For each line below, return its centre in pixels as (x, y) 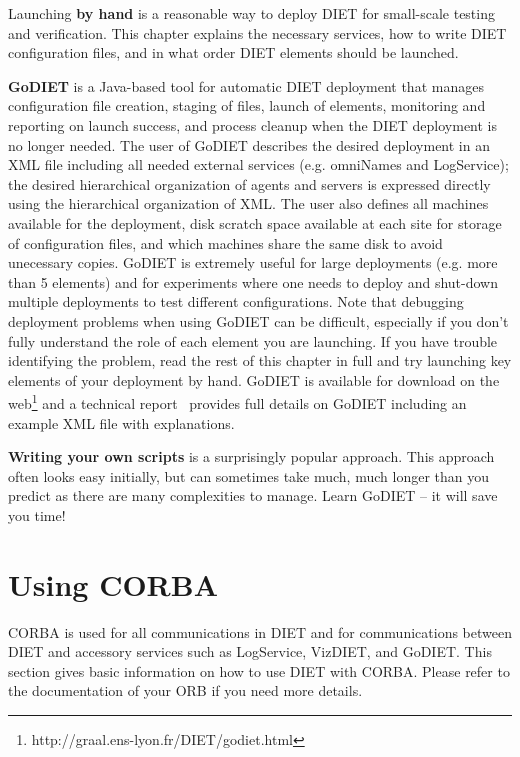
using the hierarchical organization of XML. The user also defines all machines (248, 203)
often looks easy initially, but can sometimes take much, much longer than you (248, 475)
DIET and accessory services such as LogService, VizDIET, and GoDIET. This (250, 651)
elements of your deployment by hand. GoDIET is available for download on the (254, 379)
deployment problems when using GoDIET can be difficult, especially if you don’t (258, 320)
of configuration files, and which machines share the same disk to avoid (225, 242)
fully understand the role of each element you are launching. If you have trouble (253, 340)
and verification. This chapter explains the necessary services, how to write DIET (257, 32)
